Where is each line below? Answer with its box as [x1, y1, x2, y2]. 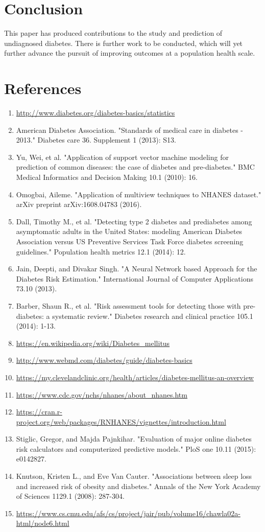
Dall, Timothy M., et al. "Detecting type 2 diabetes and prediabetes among [16, 216, 252, 226]
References [4, 78, 82, 99]
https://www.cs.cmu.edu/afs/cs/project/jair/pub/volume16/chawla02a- [16, 507, 240, 518]
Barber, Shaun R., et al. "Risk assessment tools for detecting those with [16, 300, 241, 311]
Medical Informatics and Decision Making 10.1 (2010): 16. [16, 172, 198, 182]
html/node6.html [16, 518, 69, 528]
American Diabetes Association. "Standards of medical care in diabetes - [16, 124, 243, 135]
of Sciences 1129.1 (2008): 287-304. [16, 491, 125, 501]
